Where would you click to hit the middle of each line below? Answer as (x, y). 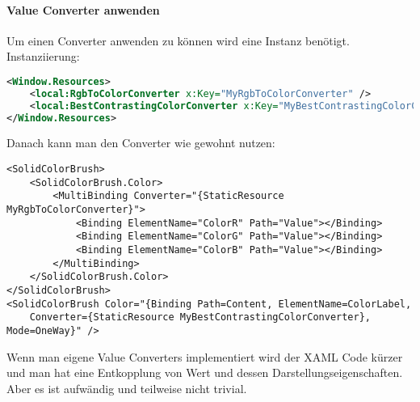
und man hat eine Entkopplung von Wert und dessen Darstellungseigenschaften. (205, 372)
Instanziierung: (43, 56)
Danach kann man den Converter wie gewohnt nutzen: (141, 143)
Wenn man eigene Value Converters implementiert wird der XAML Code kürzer (205, 356)
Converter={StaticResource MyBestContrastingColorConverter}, (200, 317)
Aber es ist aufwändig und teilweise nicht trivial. (127, 388)
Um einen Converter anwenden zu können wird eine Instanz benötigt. (178, 40)
